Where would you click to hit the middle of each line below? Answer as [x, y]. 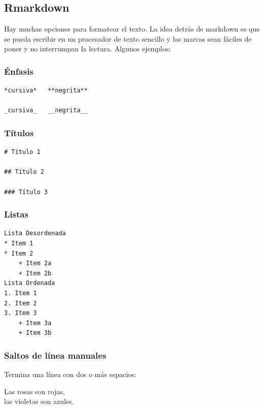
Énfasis [19, 71]
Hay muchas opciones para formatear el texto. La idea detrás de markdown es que [132, 29]
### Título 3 [26, 192]
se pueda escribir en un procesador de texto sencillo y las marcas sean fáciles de [128, 38]
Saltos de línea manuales [55, 355]
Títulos [19, 132]
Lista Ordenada [30, 283]
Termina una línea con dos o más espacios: [70, 374]
